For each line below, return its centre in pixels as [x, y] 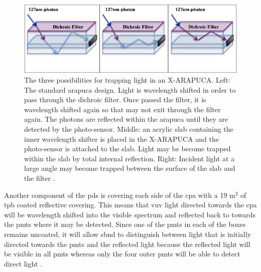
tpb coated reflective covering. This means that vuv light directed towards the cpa [130, 205]
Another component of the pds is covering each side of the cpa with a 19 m [120, 195]
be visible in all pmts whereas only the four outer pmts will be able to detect [122, 254]
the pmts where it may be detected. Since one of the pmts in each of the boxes [125, 224]
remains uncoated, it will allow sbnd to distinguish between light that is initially [128, 234]
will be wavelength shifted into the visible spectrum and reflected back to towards [130, 214]
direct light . [23, 263]
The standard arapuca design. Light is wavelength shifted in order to [130, 89]
